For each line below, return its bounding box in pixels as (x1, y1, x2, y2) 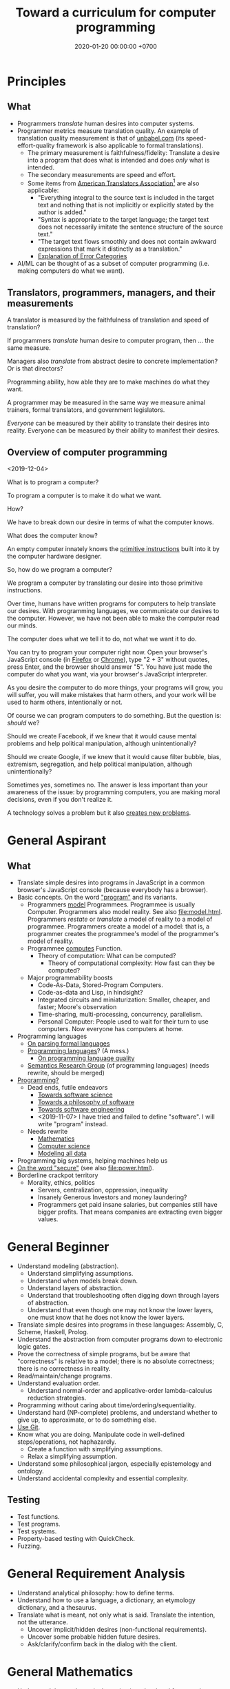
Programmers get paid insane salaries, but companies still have (37, 1201, 218, 1209)
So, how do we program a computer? (7, 566, 112, 574)
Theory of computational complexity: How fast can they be (48, 959, 216, 967)
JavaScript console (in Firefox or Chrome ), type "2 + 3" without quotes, (7, 656, 210, 664)
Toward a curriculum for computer (15, 5, 216, 21)
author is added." (37, 208, 87, 216)
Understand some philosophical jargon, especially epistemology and (17, 1459, 212, 1468)
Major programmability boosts (27, 973, 114, 982)
